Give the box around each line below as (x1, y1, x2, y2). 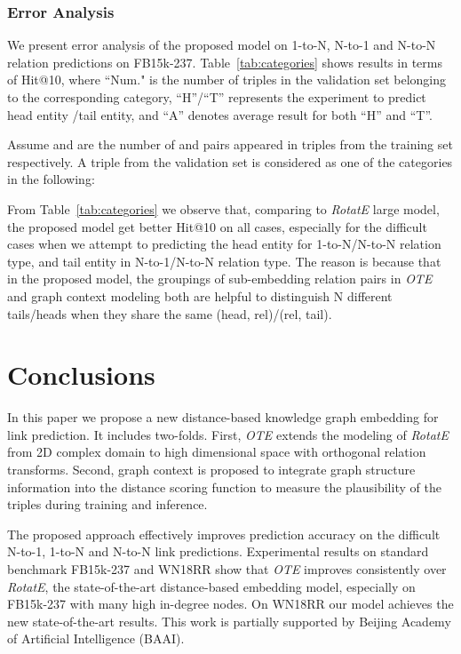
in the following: (7, 170, 95, 188)
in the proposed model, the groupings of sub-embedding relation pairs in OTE (7, 269, 433, 288)
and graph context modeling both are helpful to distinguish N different (7, 286, 393, 305)
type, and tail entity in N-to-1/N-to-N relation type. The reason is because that (7, 251, 441, 270)
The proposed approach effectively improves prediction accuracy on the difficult (7, 524, 441, 543)
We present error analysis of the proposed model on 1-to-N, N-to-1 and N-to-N (7, 36, 436, 54)
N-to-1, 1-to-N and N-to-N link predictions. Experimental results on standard (7, 542, 429, 561)
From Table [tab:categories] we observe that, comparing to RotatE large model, (7, 199, 440, 218)
